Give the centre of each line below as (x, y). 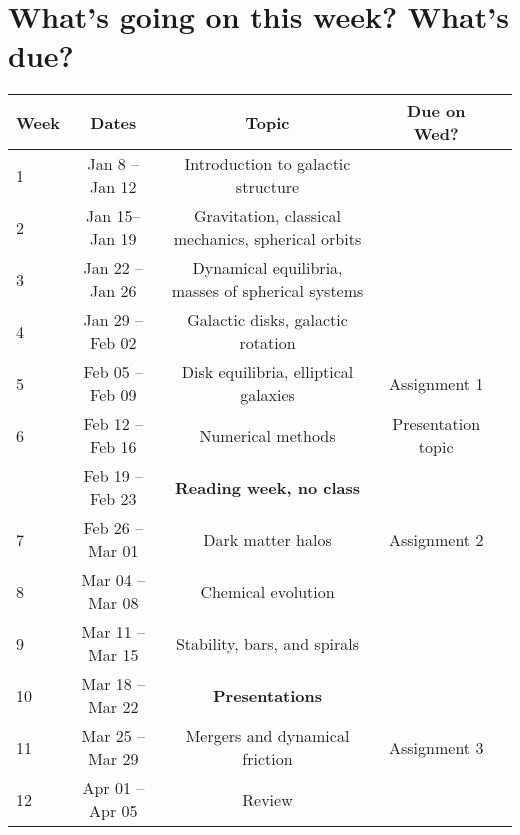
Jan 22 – (113, 268)
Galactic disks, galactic (267, 320)
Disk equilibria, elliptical (267, 372)
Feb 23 (113, 499)
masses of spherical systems (267, 291)
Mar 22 (113, 707)
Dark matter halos (267, 539)
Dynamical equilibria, (267, 268)
